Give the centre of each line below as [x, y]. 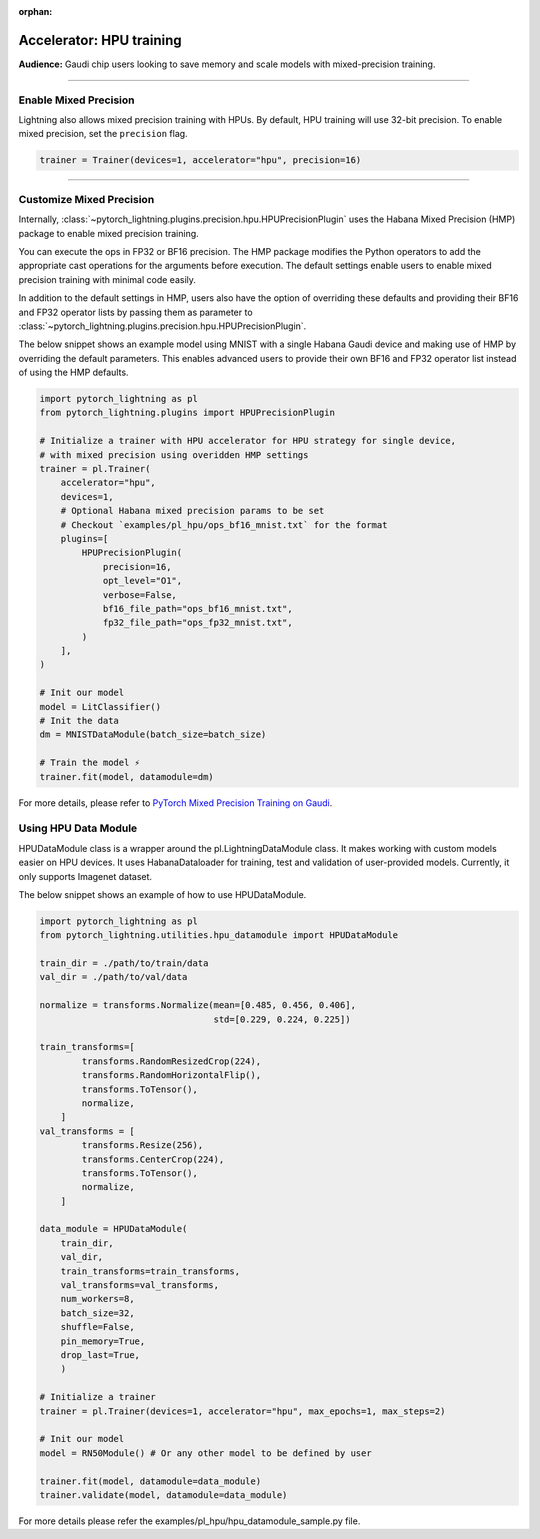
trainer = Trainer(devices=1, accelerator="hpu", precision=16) [200, 160]
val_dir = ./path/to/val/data [113, 977]
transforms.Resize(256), [142, 1145]
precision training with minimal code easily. [107, 279]
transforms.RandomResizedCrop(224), [171, 1061]
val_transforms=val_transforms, [140, 1285]
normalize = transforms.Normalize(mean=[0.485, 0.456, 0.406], [198, 1005]
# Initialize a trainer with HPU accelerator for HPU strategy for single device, [248, 441]
